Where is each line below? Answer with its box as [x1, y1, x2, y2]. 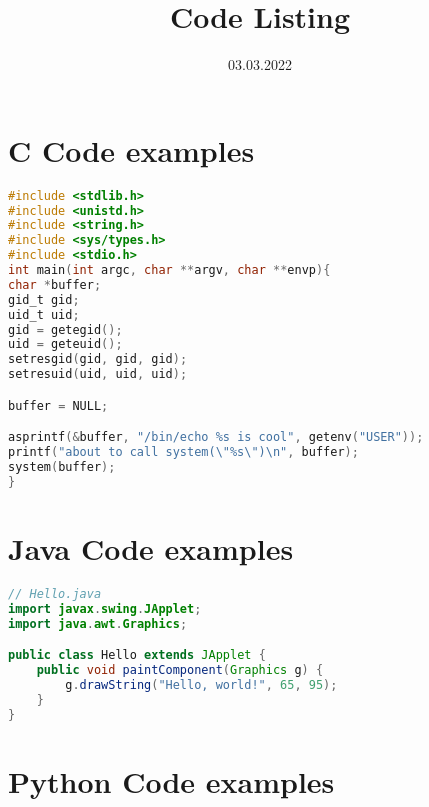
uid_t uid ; [8, 307, 80, 322]
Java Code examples [8, 527, 294, 568]
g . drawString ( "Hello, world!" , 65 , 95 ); [65, 677, 338, 692]
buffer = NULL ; [8, 398, 109, 413]
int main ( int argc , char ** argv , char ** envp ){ [8, 263, 331, 278]
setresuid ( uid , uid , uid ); [8, 367, 188, 382]
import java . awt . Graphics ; [8, 616, 188, 631]
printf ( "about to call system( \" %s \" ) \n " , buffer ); [8, 445, 359, 460]
